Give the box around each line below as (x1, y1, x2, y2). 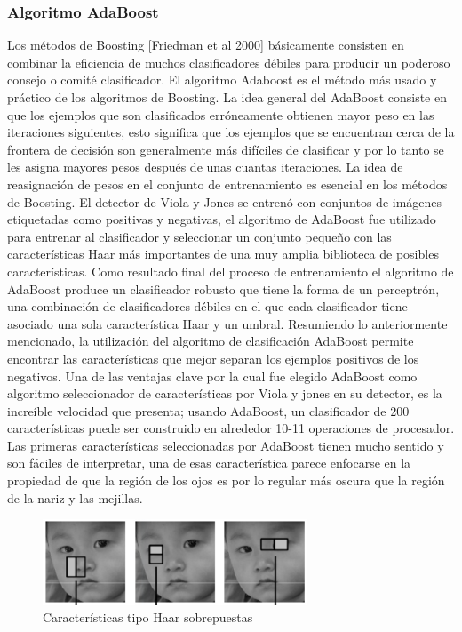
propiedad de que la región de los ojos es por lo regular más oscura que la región (7, 471, 445, 490)
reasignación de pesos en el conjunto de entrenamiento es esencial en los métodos (7, 174, 448, 193)
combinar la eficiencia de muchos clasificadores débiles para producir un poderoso (7, 52, 450, 71)
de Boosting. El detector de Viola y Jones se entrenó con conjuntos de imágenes (7, 192, 442, 211)
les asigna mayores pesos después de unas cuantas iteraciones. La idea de (7, 157, 403, 176)
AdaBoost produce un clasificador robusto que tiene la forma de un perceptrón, (7, 279, 440, 298)
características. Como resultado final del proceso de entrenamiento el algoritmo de (7, 261, 454, 280)
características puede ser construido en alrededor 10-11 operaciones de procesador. (7, 419, 455, 437)
